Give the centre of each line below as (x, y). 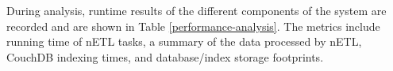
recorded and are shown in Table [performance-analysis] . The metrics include (193, 26)
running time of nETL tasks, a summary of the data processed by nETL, (184, 41)
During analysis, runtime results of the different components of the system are (196, 10)
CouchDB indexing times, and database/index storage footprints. (165, 56)
